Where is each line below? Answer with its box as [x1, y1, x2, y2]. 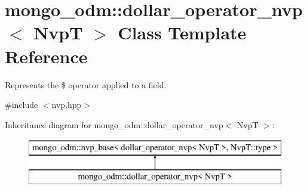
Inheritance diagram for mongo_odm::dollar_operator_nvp [5, 118, 223, 131]
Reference [5, 44, 88, 68]
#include [5, 98, 38, 111]
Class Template [118, 20, 247, 45]
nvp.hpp [51, 98, 82, 111]
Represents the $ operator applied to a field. [5, 78, 167, 91]
